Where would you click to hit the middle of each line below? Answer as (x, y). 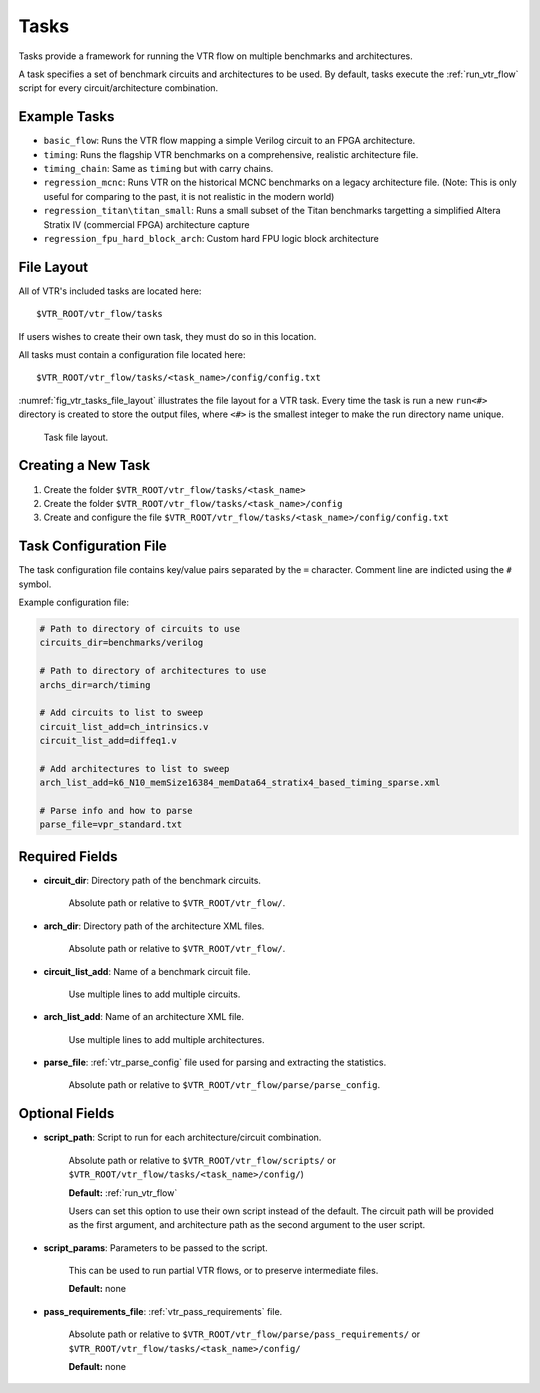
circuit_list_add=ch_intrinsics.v (124, 726)
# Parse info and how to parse (116, 811)
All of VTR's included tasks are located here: (110, 291)
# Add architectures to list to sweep (134, 768)
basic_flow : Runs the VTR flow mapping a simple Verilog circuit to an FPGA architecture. (229, 141)
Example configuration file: (74, 602)
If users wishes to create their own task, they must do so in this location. (167, 336)
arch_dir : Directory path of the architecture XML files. (154, 926)
